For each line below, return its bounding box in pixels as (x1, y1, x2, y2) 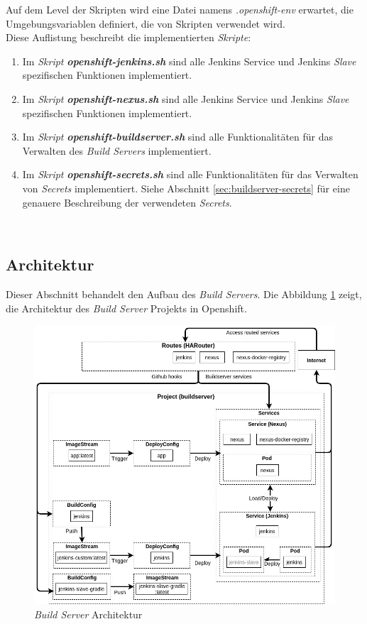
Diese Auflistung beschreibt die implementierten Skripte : (6, 30, 251, 45)
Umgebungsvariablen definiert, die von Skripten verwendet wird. (6, 16, 285, 31)
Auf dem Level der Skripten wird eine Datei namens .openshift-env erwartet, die (6, 2, 354, 16)
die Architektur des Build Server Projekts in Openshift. (6, 300, 247, 315)
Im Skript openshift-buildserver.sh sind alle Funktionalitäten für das (22, 129, 334, 144)
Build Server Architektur (34, 606, 143, 621)
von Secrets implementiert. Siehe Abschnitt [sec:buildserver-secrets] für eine (22, 180, 350, 195)
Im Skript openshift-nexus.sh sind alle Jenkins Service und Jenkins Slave (22, 91, 349, 106)
